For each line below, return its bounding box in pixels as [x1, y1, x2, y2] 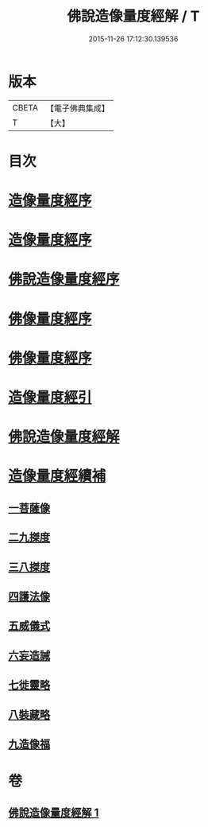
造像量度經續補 [8, 467, 106, 485]
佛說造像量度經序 [8, 270, 121, 289]
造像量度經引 [8, 389, 93, 406]
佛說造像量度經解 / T [67, 7, 200, 25]
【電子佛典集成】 [45, 103, 110, 114]
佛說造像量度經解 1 [8, 806, 99, 820]
